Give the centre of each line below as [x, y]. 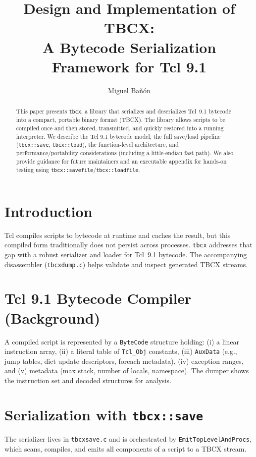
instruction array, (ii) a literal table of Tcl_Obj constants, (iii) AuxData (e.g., [121, 351]
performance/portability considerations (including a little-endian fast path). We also [125, 153]
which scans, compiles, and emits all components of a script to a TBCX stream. [126, 448]
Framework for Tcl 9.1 [129, 66]
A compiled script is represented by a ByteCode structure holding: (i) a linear [122, 341]
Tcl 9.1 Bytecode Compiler [98, 298]
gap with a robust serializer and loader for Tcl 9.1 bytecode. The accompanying [126, 254]
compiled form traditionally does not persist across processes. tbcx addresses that [128, 245]
